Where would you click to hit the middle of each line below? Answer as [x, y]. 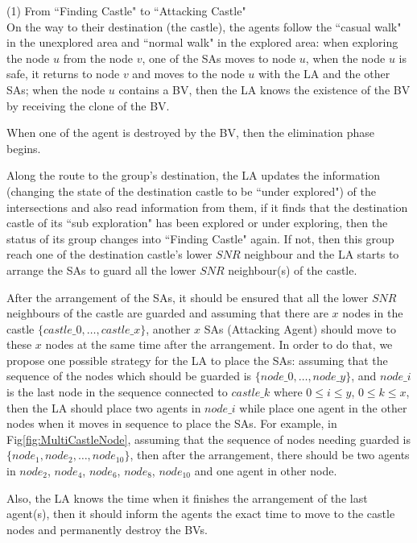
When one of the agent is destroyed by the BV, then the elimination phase [191, 133]
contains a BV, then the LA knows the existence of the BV [264, 89]
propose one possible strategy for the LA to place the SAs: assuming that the [197, 360]
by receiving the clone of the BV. [88, 105]
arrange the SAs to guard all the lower [101, 269]
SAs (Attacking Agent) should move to [300, 328]
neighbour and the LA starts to [322, 254]
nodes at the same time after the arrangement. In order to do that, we [219, 344]
